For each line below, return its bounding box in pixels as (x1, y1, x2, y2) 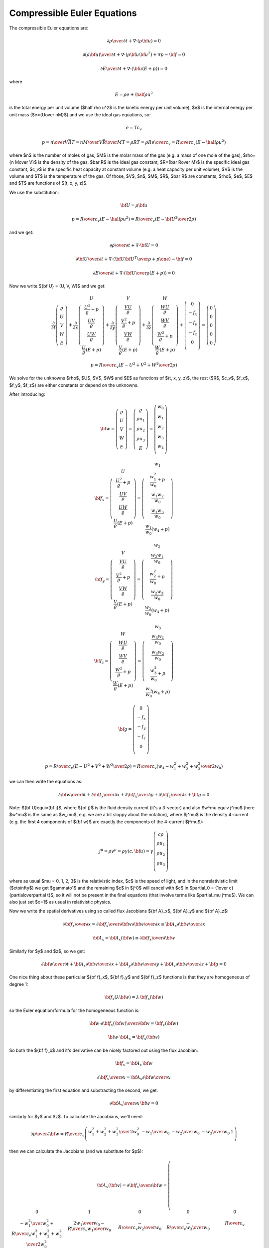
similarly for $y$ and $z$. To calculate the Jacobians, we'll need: (9, 1113, 143, 1119)
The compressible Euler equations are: (9, 25, 89, 31)
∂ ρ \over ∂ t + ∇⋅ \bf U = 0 (110, 243, 158, 248)
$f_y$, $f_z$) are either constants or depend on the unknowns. (9, 382, 139, 388)
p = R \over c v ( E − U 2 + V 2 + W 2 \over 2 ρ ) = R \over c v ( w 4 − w (45, 763, 174, 770)
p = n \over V (41, 139, 68, 145)
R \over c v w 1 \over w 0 (67, 1226, 112, 1233)
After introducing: (9, 391, 45, 397)
